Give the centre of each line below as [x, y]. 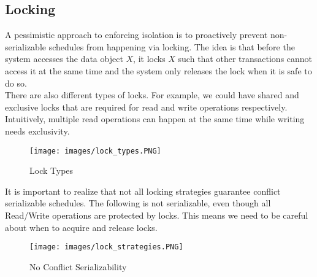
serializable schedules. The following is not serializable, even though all [138, 203]
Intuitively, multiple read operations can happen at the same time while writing [155, 119]
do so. [16, 83]
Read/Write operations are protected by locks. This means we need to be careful [157, 215]
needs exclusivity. [37, 131]
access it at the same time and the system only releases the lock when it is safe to [158, 70]
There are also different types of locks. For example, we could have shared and [152, 95]
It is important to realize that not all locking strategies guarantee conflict [143, 191]
